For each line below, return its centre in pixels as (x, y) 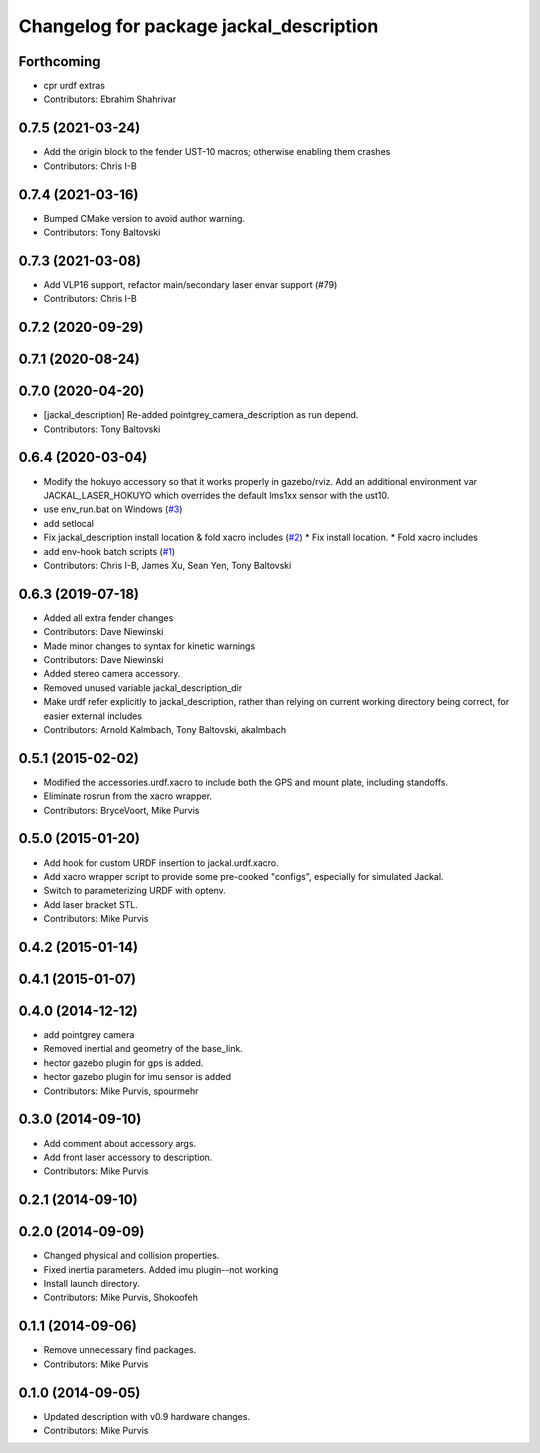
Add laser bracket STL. (91, 904)
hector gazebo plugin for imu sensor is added (137, 1077)
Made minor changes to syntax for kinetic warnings (149, 646)
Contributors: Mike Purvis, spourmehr (121, 1091)
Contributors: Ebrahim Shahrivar (110, 99)
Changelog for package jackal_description (198, 26)
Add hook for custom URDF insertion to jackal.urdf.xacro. (161, 862)
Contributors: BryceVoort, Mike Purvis (121, 810)
